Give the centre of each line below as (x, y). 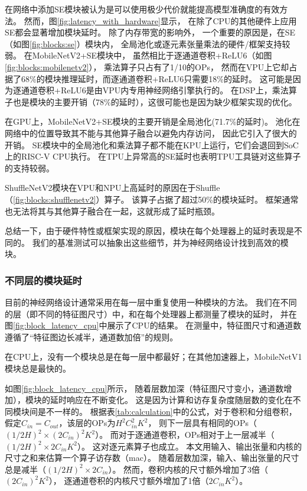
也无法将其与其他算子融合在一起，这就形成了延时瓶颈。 (112, 211)
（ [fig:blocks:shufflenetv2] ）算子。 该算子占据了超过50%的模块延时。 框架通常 (152, 199)
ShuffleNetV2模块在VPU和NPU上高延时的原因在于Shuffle (112, 188)
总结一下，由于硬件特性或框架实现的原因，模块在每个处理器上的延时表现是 (149, 231)
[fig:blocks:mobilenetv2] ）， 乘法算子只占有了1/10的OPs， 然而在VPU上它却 (147, 66)
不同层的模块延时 (43, 280)
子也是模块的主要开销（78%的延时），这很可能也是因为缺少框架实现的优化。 (151, 101)
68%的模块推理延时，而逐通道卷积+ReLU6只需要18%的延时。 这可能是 (157, 78)
